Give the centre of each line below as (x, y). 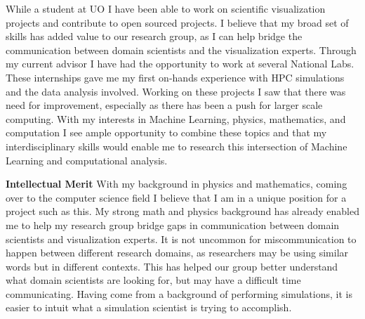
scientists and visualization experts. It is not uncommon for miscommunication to (181, 239)
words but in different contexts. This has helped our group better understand (172, 266)
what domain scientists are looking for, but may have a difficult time (153, 280)
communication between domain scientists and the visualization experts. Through (181, 50)
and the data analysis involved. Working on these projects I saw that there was (176, 91)
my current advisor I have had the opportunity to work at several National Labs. (180, 64)
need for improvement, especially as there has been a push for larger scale (164, 105)
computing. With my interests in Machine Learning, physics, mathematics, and (176, 118)
